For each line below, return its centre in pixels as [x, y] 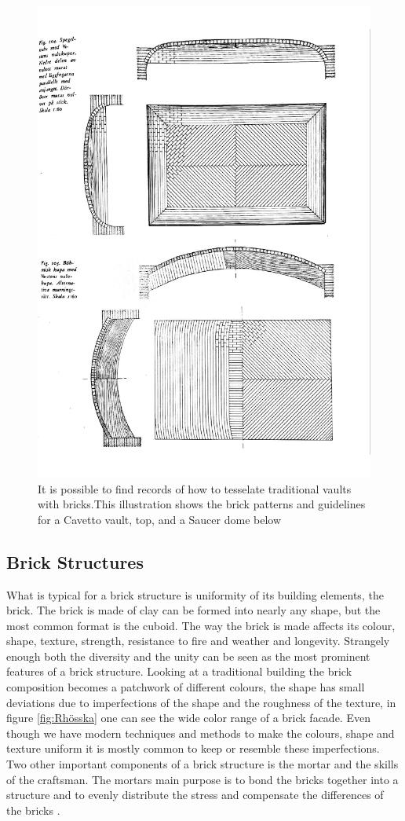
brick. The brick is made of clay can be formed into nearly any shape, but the [193, 610]
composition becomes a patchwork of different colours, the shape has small [186, 687]
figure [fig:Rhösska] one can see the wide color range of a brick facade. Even [188, 718]
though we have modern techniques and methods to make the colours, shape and [201, 733]
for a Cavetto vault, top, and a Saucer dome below [160, 519]
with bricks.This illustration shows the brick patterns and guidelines [202, 504]
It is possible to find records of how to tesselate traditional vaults [195, 488]
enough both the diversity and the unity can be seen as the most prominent [188, 656]
